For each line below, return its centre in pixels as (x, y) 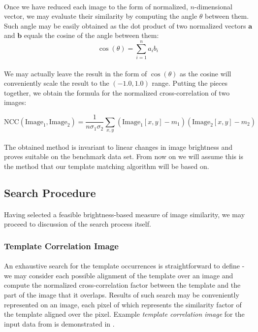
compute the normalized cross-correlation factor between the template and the (122, 285)
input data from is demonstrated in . (59, 323)
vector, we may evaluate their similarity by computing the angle (101, 16)
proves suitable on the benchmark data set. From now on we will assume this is (124, 156)
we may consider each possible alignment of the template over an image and (119, 275)
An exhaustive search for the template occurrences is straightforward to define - (124, 266)
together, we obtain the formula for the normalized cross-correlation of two (117, 92)
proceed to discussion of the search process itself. (78, 224)
